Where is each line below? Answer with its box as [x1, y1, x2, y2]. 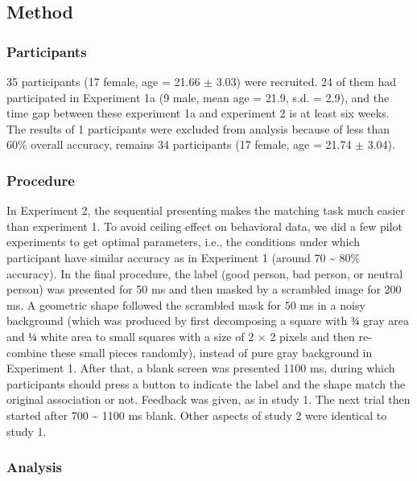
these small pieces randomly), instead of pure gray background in [50, 343, 373, 360]
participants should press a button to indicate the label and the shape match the [6, 375, 406, 392]
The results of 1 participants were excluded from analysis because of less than [6, 120, 390, 137]
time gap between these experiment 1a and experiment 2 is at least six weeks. [6, 105, 390, 121]
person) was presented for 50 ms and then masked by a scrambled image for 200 [6, 281, 402, 298]
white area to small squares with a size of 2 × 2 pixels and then [40, 327, 355, 344]
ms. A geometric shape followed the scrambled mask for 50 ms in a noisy [6, 296, 365, 313]
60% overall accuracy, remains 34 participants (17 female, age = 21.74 [6, 136, 352, 153]
